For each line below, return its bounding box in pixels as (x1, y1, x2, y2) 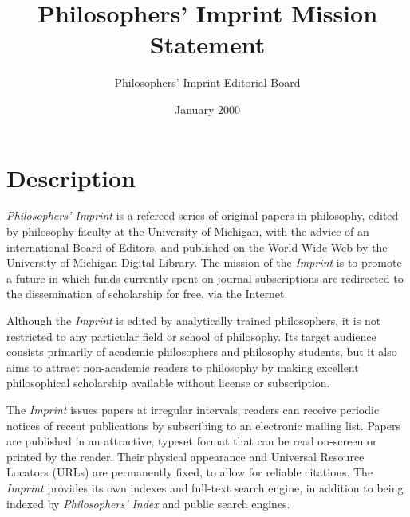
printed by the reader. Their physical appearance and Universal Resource (6, 448, 365, 464)
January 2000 (175, 100, 240, 117)
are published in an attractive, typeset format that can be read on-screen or (6, 433, 377, 449)
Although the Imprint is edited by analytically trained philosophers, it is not (6, 312, 381, 328)
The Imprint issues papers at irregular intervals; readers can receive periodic (6, 401, 380, 417)
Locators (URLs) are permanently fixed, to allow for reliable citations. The (6, 464, 373, 480)
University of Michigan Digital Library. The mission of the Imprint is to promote (6, 254, 402, 271)
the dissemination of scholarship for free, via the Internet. (6, 285, 288, 302)
